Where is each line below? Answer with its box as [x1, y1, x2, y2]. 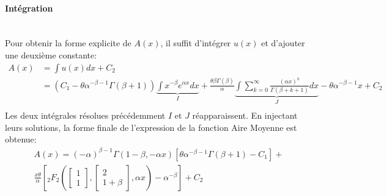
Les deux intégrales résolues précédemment [5, 109, 166, 122]
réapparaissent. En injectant [192, 109, 298, 122]
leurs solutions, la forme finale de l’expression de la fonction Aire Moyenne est [5, 121, 297, 133]
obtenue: [5, 133, 37, 145]
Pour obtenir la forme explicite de [5, 37, 131, 49]
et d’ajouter [261, 37, 305, 49]
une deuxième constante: [5, 48, 97, 61]
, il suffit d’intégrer [160, 37, 231, 49]
